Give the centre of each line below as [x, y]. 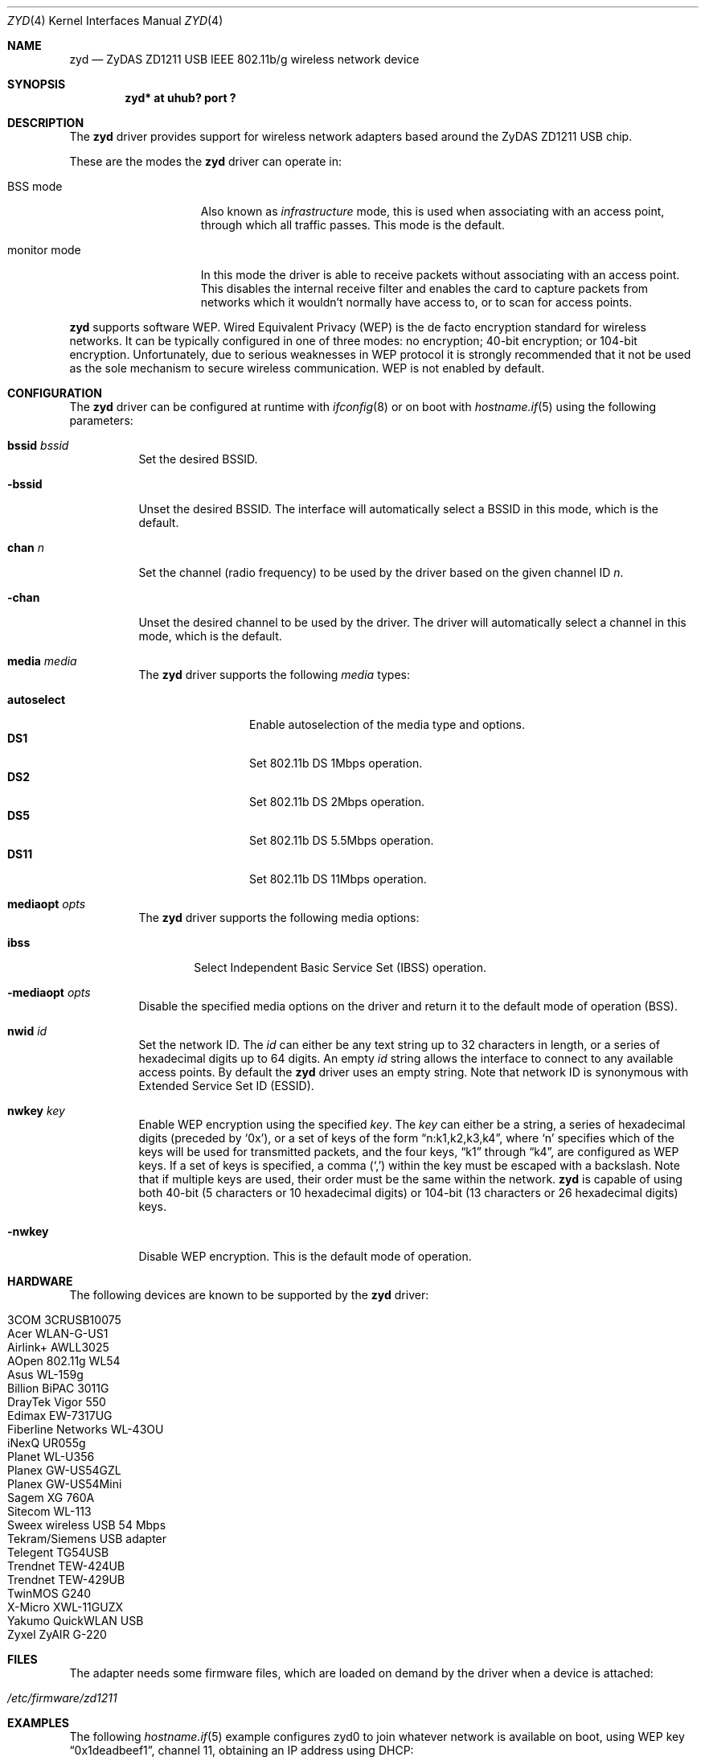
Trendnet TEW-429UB [66, 1580]
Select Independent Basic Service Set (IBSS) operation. [340, 967]
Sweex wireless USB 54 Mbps [87, 1525]
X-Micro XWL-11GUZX [66, 1607]
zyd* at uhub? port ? [180, 98]
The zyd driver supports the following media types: [275, 675]
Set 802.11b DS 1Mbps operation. [336, 763]
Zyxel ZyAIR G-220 [57, 1634]
